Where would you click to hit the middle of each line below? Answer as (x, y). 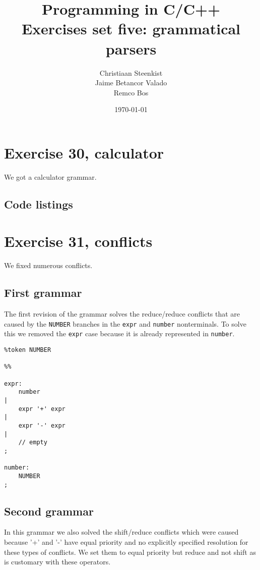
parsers (131, 48)
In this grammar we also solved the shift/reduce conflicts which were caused (121, 532)
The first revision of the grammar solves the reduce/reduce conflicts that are (122, 314)
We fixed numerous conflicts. (48, 265)
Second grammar (49, 511)
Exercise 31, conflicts (78, 241)
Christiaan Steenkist (131, 72)
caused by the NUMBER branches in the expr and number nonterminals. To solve (125, 323)
